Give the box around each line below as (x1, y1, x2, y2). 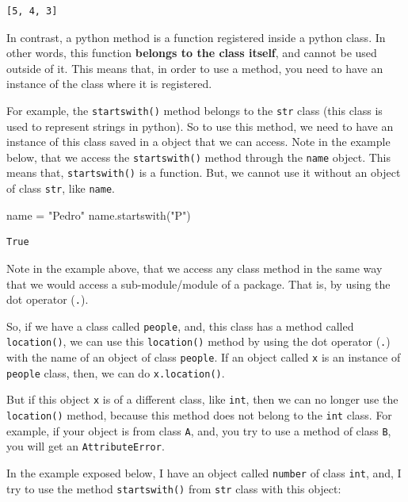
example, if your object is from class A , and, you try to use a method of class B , (6, 422, 391, 439)
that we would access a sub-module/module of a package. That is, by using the (6, 275, 391, 292)
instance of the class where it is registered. (6, 75, 212, 92)
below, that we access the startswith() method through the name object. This (6, 148, 391, 165)
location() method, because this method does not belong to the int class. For (6, 407, 392, 423)
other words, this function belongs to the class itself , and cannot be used (6, 44, 377, 61)
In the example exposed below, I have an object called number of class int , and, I (6, 465, 402, 481)
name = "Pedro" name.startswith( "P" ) (6, 206, 191, 223)
